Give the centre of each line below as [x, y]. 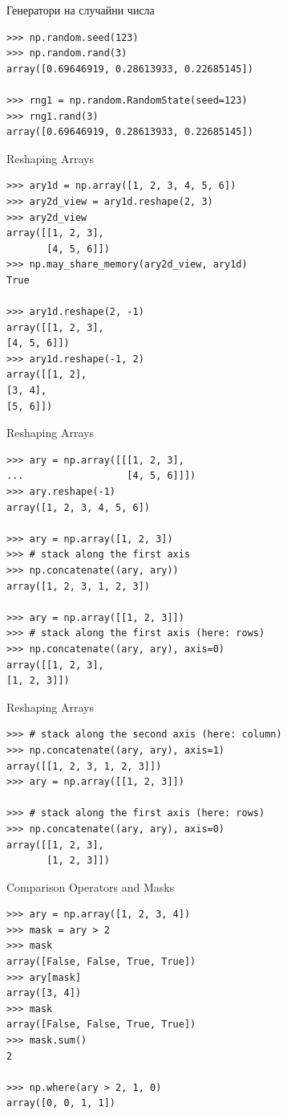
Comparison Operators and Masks [91, 886]
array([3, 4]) [44, 993]
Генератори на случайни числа [81, 10]
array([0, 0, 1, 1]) [61, 1103]
